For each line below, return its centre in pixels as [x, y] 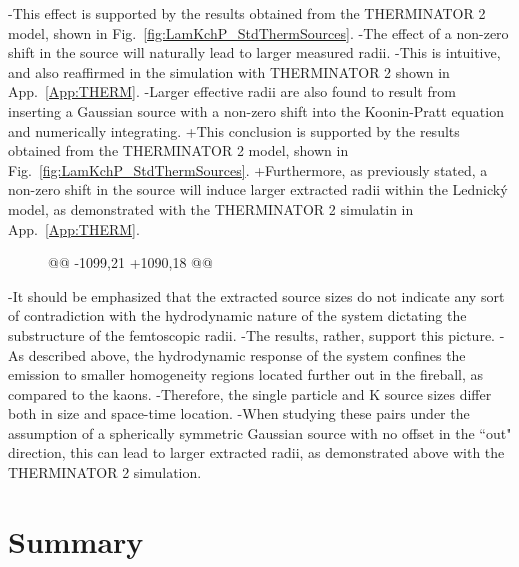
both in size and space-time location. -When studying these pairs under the [239, 413]
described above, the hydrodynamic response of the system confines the [247, 354]
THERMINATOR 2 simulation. [105, 472]
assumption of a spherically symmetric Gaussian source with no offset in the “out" [260, 432]
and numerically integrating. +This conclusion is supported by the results [234, 130]
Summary [76, 540]
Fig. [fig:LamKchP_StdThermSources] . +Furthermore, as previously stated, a [248, 169]
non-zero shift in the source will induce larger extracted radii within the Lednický [258, 189]
